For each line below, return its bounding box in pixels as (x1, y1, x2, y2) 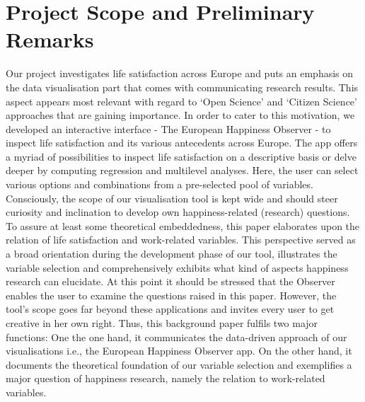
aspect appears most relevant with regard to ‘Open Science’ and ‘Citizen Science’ (6, 93, 357, 108)
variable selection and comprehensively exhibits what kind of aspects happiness (6, 260, 349, 275)
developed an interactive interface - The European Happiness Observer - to (6, 121, 331, 136)
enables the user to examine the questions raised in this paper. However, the (6, 287, 337, 302)
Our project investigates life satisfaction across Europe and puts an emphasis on (6, 66, 354, 81)
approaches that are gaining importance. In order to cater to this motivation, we (6, 108, 355, 122)
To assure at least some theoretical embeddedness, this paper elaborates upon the (6, 218, 360, 233)
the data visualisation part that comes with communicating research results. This (6, 79, 359, 94)
